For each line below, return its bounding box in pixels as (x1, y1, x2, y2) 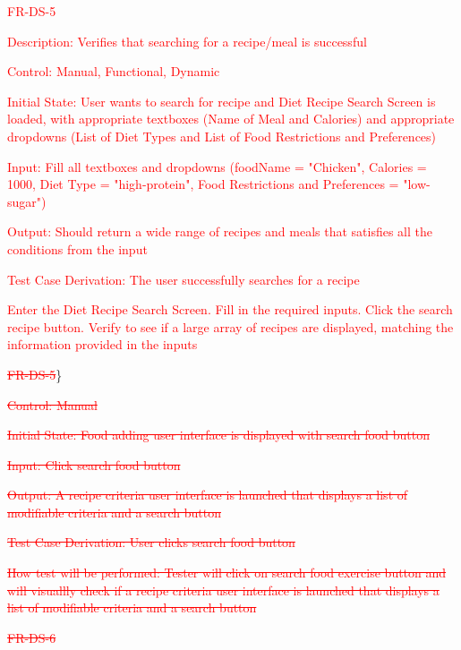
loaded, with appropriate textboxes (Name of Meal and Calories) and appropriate (7, 109, 455, 128)
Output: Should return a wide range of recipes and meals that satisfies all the (7, 222, 433, 241)
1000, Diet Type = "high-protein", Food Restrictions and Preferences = (7, 175, 399, 193)
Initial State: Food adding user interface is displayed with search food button (7, 425, 431, 444)
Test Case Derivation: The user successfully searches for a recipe (7, 269, 360, 288)
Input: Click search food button (7, 455, 181, 474)
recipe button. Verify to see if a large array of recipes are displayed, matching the (7, 317, 454, 336)
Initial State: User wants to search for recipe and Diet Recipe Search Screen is (7, 91, 436, 110)
